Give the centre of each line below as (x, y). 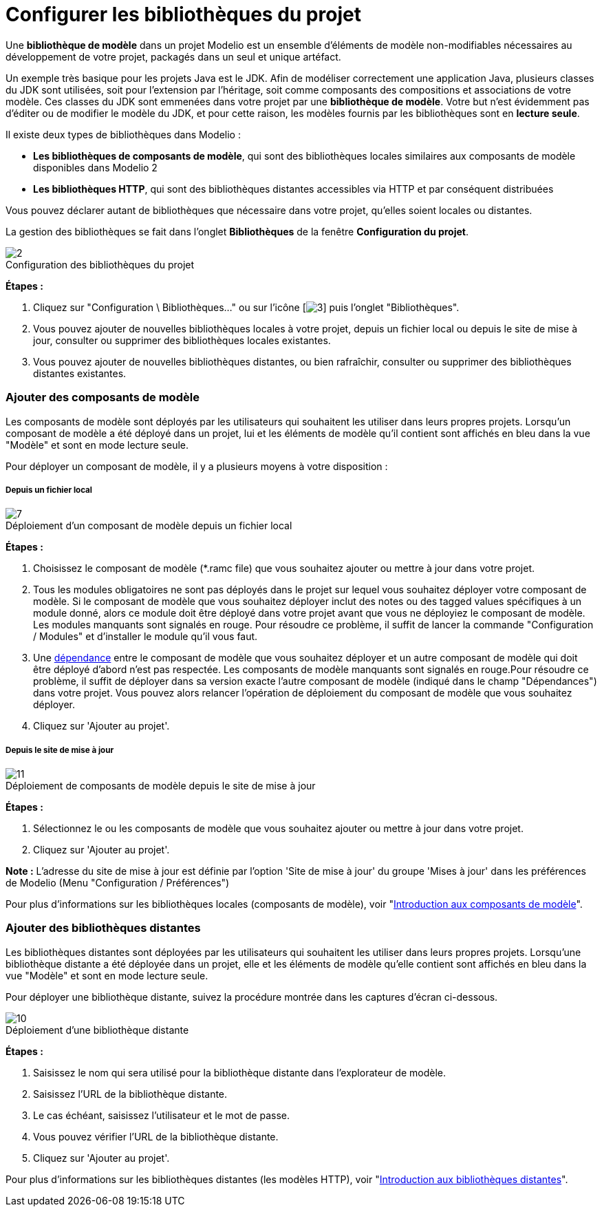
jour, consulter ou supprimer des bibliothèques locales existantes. (182, 340)
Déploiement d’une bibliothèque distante (97, 1030)
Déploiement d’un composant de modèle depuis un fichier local (149, 526)
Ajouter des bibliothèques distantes (103, 928)
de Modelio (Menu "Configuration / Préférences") (118, 883)
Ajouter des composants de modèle (103, 397)
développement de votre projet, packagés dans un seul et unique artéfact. (173, 56)
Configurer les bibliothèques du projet (183, 14)
